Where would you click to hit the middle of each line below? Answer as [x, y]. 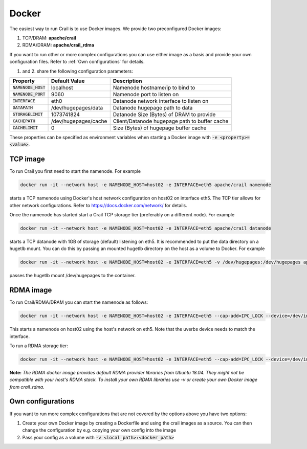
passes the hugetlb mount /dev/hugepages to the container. [73, 276]
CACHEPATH [24, 121]
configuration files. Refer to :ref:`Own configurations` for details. [77, 62]
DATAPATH [23, 108]
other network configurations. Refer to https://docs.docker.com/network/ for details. [98, 205]
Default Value [68, 81]
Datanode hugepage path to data [153, 107]
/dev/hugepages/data [77, 107]
